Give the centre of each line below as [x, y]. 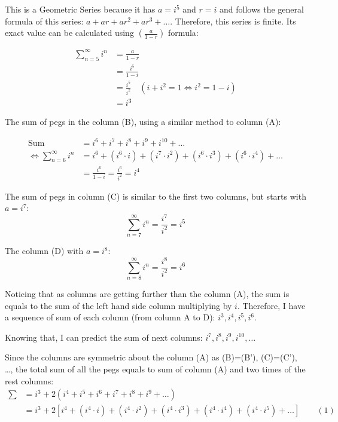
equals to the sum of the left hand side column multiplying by [118, 305]
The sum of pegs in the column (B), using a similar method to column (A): [143, 122]
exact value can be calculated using [69, 33]
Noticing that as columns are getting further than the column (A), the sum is [147, 293]
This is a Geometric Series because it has [80, 9]
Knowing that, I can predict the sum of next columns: [104, 337]
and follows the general [262, 9]
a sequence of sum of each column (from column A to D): [110, 317]
